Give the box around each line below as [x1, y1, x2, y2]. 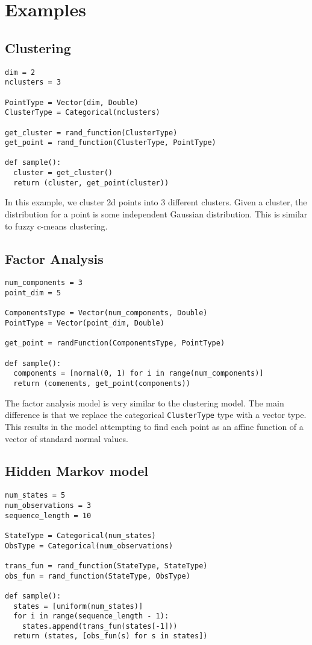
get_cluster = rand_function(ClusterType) [5, 128, 178, 137]
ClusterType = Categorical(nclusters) [5, 108, 160, 117]
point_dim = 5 [5, 289, 61, 298]
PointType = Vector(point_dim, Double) [5, 319, 164, 328]
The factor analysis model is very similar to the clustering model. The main [5, 396, 284, 409]
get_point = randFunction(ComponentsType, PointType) [5, 339, 225, 348]
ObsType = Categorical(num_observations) [5, 541, 173, 550]
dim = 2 [5, 68, 36, 77]
